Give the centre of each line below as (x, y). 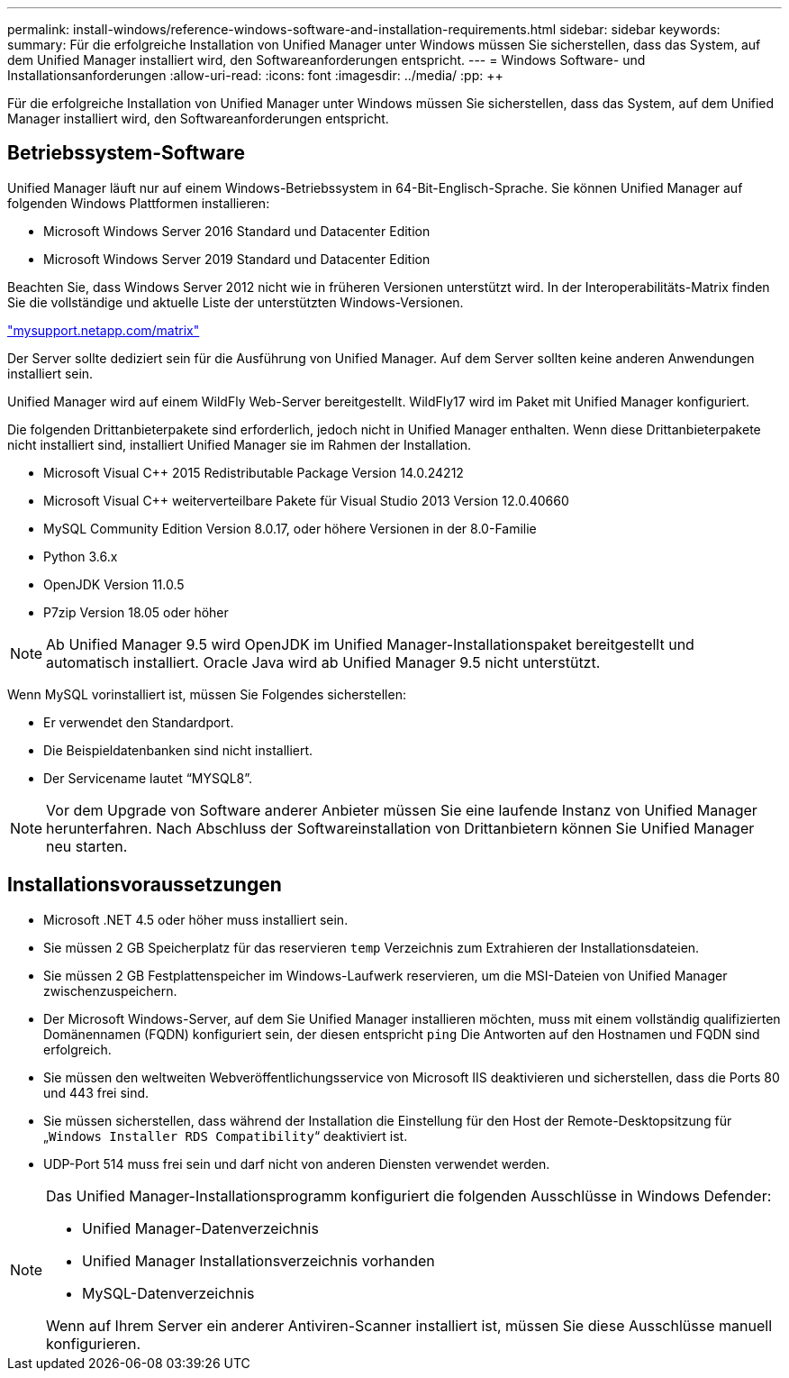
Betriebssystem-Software (126, 153)
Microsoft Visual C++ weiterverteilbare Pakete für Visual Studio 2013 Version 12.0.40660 (306, 500)
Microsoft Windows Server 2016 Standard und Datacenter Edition (237, 231)
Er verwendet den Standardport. (139, 722)
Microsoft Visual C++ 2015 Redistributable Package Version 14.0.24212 (254, 472)
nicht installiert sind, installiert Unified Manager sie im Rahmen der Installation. (240, 444)
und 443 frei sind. (96, 1092)
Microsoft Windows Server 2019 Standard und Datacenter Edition (237, 259)
